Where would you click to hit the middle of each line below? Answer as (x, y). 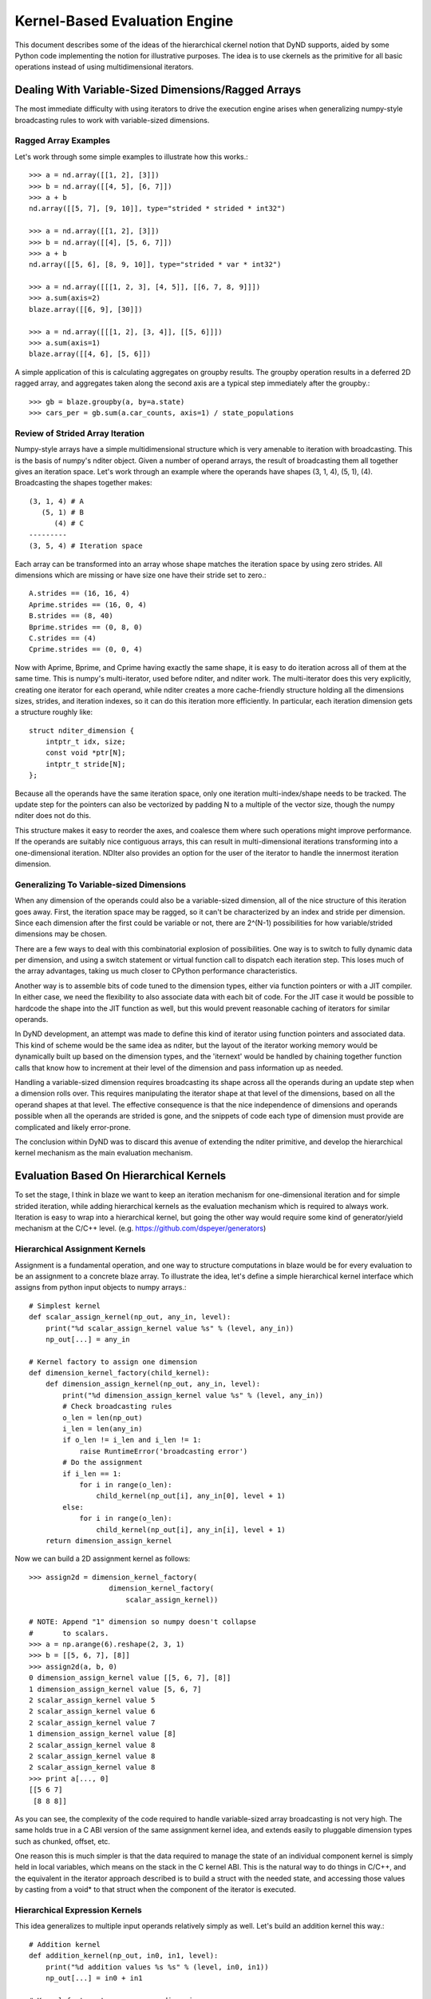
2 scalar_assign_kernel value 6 (92, 1712)
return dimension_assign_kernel (109, 1540)
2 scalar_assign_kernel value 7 (92, 1722)
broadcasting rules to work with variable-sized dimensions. (112, 120)
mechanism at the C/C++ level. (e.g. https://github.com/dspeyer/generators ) (140, 1228)
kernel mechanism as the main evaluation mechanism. (104, 1153)
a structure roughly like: (54, 712)
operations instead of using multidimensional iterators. (104, 67)
